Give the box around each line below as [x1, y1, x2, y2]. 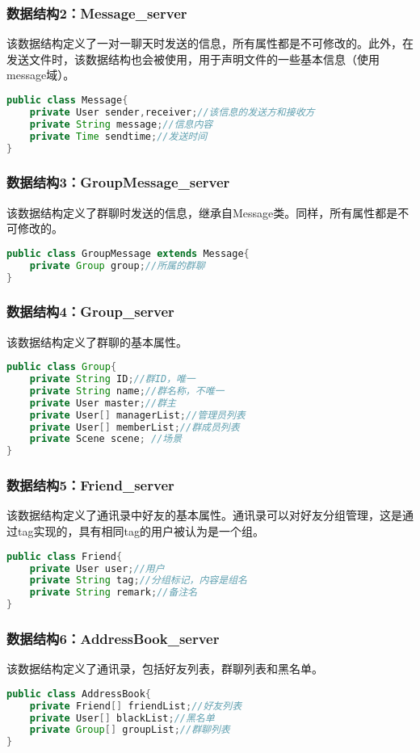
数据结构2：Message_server [6, 2, 187, 23]
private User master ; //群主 [29, 397, 176, 409]
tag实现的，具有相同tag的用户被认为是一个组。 [17, 523, 264, 540]
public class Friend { [6, 550, 123, 562]
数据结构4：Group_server [6, 301, 174, 322]
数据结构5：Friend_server [6, 475, 174, 495]
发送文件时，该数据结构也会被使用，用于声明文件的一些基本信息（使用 [6, 50, 380, 67]
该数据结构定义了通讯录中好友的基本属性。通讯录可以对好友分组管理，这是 [6, 507, 402, 524]
